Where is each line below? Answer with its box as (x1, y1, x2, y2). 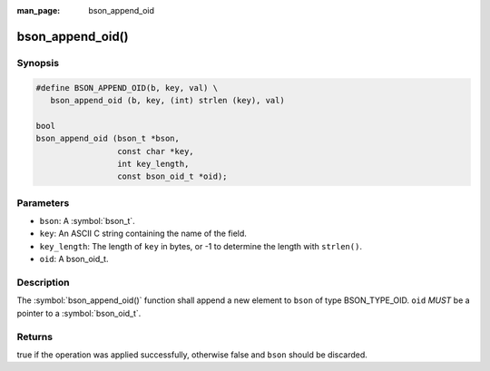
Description (16, 276, 70, 288)
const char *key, (116, 146, 194, 156)
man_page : (16, 5, 61, 15)
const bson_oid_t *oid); (116, 171, 228, 181)
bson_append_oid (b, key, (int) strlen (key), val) (50, 95, 285, 105)
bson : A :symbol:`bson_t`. (39, 216, 135, 227)
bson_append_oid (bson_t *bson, (35, 133, 181, 144)
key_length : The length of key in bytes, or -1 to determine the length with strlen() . (39, 240, 363, 251)
